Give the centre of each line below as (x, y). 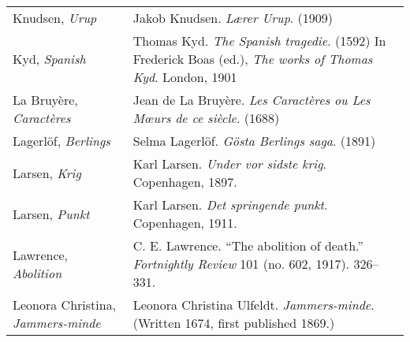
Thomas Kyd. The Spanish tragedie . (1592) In (259, 41)
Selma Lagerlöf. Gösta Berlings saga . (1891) (254, 141)
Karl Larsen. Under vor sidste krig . (229, 164)
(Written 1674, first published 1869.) (234, 323)
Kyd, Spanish (49, 59)
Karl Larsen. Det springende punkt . (230, 204)
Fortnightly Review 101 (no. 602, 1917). (241, 264)
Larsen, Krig (47, 173)
